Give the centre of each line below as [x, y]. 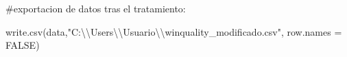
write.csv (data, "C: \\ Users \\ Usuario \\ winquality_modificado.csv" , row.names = [174, 31]
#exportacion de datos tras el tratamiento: [96, 8]
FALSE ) [23, 45]
